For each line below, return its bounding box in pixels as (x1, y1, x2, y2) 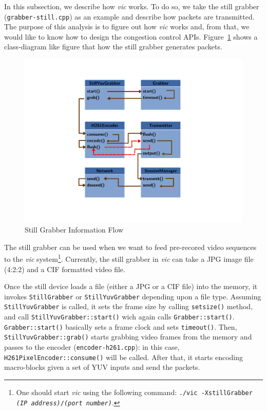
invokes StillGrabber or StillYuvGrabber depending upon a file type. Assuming (4, 291, 261, 301)
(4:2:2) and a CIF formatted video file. (4, 263, 125, 274)
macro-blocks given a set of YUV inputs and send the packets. (4, 362, 200, 372)
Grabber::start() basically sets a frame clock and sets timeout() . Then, (4, 321, 237, 332)
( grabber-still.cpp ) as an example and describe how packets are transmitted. (4, 11, 255, 22)
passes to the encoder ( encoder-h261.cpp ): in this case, (4, 342, 180, 352)
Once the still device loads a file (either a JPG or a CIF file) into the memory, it (4, 281, 258, 292)
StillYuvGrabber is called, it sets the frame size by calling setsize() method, (4, 301, 253, 312)
